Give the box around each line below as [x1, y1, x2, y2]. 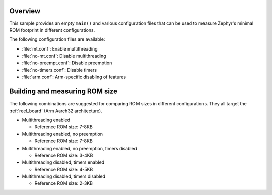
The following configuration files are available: [9, 36, 105, 42]
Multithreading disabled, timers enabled [22, 159, 105, 165]
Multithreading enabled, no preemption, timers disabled [22, 145, 138, 151]
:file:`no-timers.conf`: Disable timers [22, 67, 97, 73]
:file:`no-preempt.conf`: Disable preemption [22, 60, 112, 66]
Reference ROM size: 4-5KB [34, 166, 93, 172]
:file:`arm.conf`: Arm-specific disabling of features [22, 74, 126, 80]
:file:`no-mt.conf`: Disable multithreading [22, 53, 106, 59]
